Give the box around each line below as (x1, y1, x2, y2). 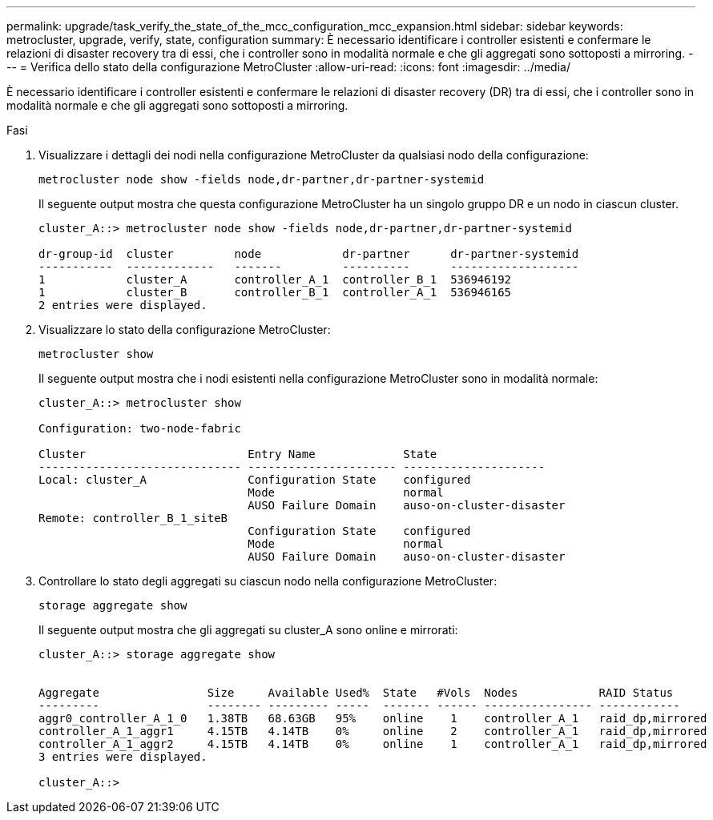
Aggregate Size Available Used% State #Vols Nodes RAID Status (38, 686, 674, 699)
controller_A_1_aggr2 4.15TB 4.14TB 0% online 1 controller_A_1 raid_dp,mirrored (38, 738, 707, 750)
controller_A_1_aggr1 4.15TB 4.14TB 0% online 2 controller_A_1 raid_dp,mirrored (38, 725, 707, 738)
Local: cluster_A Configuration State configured (38, 473, 471, 486)
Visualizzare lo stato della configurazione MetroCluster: (38, 323, 331, 336)
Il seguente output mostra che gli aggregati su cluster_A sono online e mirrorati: (38, 623, 458, 637)
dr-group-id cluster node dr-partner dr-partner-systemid (38, 247, 579, 260)
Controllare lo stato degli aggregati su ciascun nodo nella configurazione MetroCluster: (38, 574, 497, 588)
